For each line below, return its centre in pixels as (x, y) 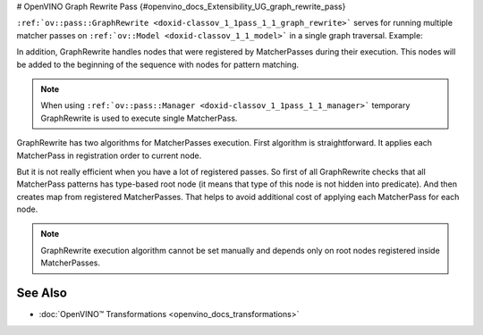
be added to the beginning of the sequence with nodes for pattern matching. (158, 64)
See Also (42, 293)
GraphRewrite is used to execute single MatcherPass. (139, 118)
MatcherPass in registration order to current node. (109, 155)
